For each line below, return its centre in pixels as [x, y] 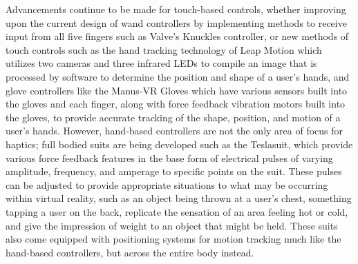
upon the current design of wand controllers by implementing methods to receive [176, 22]
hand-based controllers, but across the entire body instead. [130, 252]
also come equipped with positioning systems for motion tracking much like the [173, 239]
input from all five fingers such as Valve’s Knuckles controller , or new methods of [177, 36]
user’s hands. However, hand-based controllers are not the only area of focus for [175, 131]
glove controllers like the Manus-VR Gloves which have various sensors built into [177, 90]
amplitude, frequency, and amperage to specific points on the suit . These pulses [174, 171]
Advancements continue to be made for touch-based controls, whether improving [176, 9]
